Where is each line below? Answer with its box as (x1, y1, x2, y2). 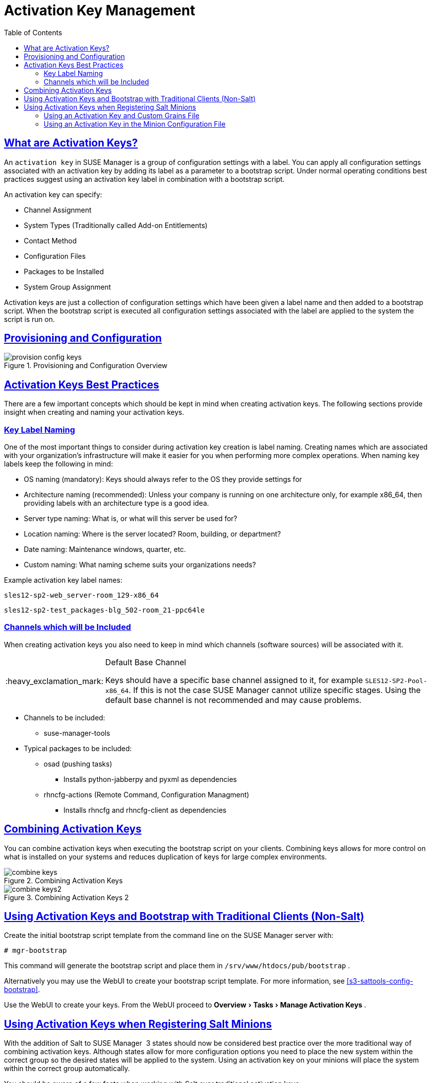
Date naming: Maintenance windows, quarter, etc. (24, 545, 186, 554)
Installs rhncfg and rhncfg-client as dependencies (63, 805, 227, 814)
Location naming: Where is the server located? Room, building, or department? (24, 530, 281, 539)
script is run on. (4, 314, 55, 323)
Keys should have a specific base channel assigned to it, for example (105, 675, 363, 685)
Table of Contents (4, 28, 62, 37)
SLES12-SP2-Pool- (365, 677, 428, 685)
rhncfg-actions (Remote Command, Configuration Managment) (44, 790, 249, 799)
